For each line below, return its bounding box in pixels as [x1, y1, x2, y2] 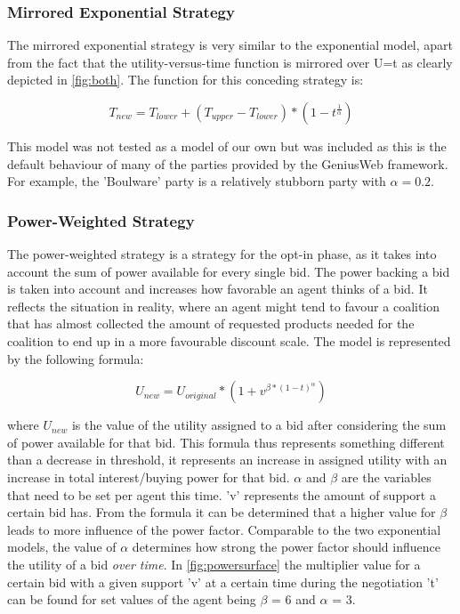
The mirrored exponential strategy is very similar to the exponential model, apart [7, 36, 454, 54]
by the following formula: [7, 349, 144, 368]
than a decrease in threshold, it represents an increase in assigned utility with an [7, 450, 448, 469]
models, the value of [7, 537, 117, 556]
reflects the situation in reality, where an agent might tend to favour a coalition [7, 296, 440, 315]
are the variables [341, 467, 432, 486]
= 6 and [271, 590, 316, 609]
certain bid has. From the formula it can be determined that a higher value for [7, 503, 436, 521]
